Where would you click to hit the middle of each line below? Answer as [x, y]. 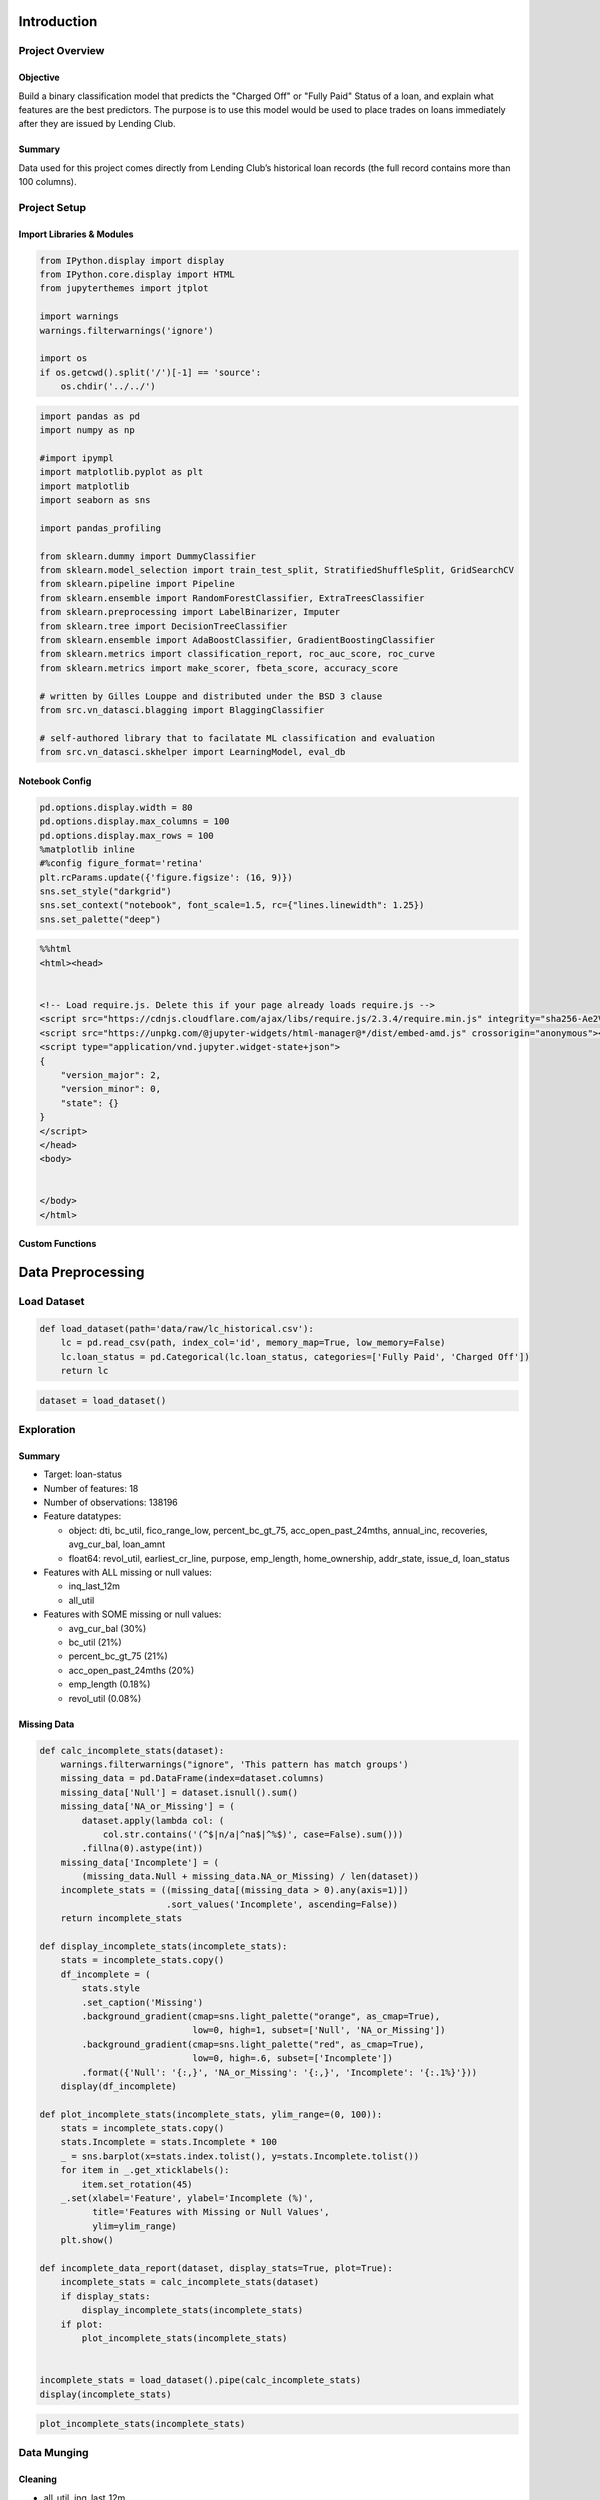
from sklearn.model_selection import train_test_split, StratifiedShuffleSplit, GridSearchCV [277, 570]
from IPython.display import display [132, 260]
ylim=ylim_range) [134, 2226]
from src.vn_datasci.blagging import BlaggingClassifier [182, 709]
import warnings [79, 316]
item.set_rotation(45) [137, 2184]
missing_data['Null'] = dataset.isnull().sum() [179, 1792]
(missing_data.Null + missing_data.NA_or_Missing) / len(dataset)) [250, 1876]
